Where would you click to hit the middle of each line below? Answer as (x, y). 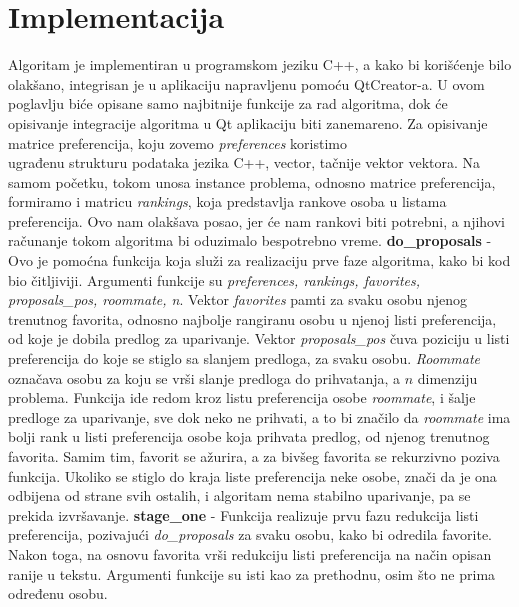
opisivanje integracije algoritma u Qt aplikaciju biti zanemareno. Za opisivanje (248, 122)
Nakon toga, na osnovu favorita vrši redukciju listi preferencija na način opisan (250, 553)
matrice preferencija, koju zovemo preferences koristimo (177, 142)
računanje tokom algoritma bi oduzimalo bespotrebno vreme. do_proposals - (250, 240)
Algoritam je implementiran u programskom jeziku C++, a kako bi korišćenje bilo (260, 64)
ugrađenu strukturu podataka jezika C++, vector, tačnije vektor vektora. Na (244, 162)
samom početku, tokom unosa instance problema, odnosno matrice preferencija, (252, 181)
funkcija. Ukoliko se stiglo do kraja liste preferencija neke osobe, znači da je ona (252, 475)
